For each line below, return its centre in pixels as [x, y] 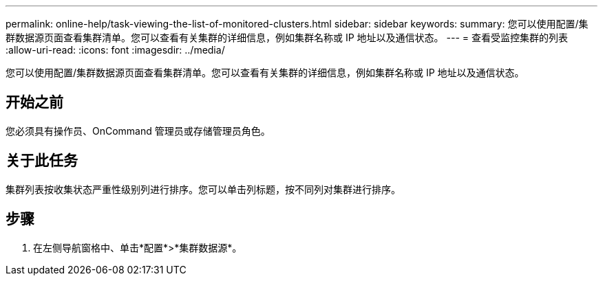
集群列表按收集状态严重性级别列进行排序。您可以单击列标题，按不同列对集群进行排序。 [203, 189]
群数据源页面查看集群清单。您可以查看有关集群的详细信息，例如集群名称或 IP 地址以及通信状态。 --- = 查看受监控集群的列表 [287, 37]
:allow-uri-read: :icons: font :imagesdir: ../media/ [115, 50]
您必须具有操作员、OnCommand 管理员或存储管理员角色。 [138, 131]
